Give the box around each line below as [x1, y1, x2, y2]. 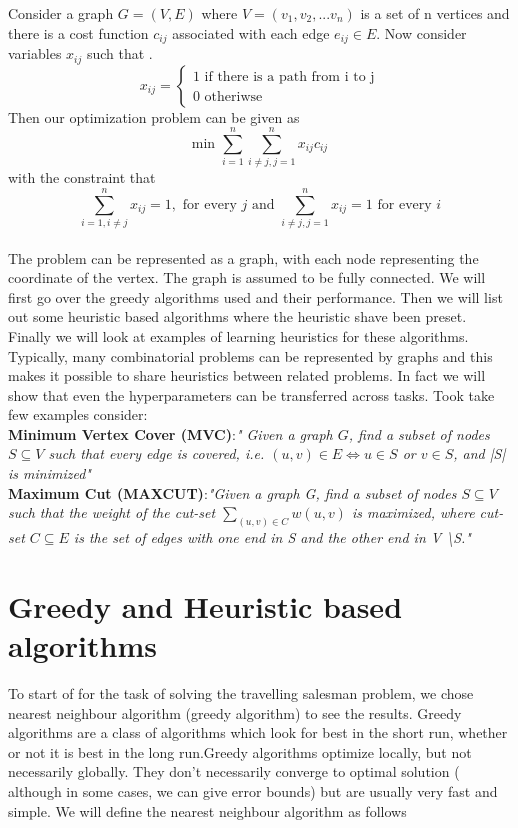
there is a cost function [8, 22, 149, 43]
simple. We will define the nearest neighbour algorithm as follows [8, 800, 407, 821]
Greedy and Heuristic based [8, 585, 403, 626]
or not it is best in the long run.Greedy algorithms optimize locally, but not [8, 741, 472, 762]
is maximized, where [351, 502, 475, 523]
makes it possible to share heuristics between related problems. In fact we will [8, 365, 486, 386]
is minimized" [8, 463, 91, 484]
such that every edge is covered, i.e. [48, 443, 265, 464]
